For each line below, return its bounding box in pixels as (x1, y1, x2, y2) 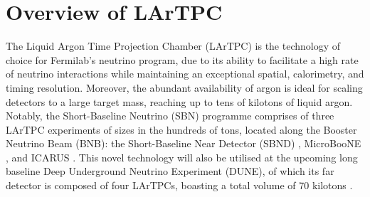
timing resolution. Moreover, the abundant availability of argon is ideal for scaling (6, 80, 363, 95)
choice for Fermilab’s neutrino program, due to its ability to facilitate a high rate (6, 52, 359, 67)
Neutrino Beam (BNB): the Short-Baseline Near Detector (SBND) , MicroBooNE (6, 136, 361, 151)
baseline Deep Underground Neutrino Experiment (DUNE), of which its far (6, 164, 334, 179)
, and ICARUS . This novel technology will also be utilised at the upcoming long (6, 149, 358, 164)
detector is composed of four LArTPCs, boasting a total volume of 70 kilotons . (6, 178, 353, 193)
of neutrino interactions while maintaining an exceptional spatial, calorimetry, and (6, 66, 364, 81)
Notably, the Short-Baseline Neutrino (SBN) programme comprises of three (6, 108, 334, 123)
